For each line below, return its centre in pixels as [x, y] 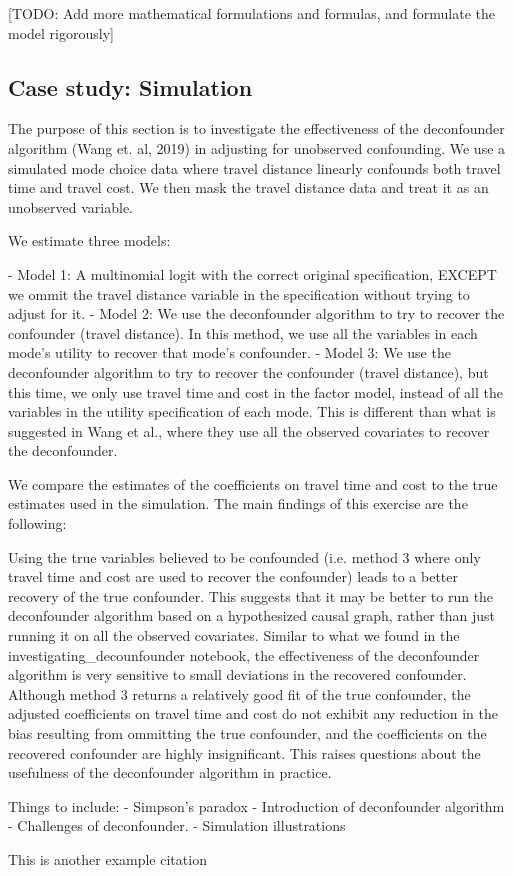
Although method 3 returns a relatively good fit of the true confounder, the [239, 693]
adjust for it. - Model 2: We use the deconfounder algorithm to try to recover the [256, 313]
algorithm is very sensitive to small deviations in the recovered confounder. [237, 674]
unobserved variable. [71, 206]
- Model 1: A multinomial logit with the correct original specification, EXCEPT [252, 273]
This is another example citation [107, 858]
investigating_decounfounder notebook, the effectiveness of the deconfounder [244, 654]
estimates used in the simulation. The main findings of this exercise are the [238, 503]
